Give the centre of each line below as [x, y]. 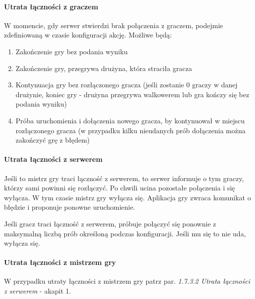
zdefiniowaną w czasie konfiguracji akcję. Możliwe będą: [88, 35]
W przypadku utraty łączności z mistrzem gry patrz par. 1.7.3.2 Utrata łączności [127, 281]
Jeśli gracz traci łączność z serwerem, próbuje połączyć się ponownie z [110, 223]
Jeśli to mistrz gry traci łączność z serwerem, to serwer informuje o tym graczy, [124, 178]
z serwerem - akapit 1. [38, 291]
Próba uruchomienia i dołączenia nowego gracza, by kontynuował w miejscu [130, 120]
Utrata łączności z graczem [51, 6]
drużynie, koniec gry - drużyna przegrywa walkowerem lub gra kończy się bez [132, 94]
